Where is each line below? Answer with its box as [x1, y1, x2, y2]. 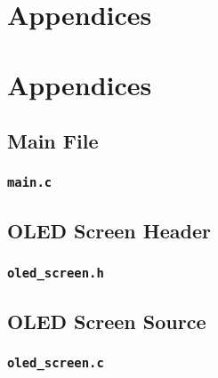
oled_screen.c [7, 355, 104, 370]
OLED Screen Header [7, 217, 211, 245]
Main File [7, 127, 99, 155]
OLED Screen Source [7, 307, 206, 334]
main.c [7, 175, 52, 190]
